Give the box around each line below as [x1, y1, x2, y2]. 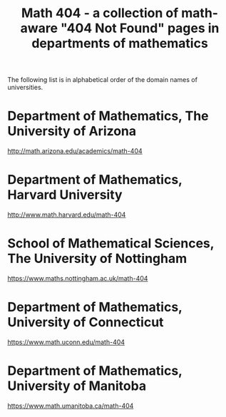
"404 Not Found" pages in [60, 20, 220, 36]
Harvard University [7, 187, 123, 203]
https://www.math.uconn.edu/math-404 [7, 337, 125, 346]
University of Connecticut [7, 314, 164, 331]
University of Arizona [7, 123, 137, 140]
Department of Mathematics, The [7, 108, 209, 124]
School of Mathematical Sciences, [7, 235, 215, 252]
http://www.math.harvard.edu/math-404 [7, 210, 126, 219]
